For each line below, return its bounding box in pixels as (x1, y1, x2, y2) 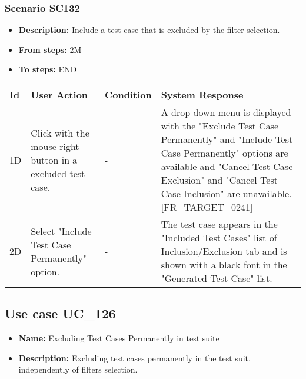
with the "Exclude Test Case (161, 119, 279, 132)
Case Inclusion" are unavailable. (161, 187, 292, 200)
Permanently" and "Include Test (161, 132, 293, 146)
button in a (31, 152, 78, 167)
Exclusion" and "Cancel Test (161, 173, 278, 187)
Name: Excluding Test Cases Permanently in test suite (18, 332, 219, 344)
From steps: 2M (18, 43, 82, 55)
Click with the (31, 125, 89, 139)
